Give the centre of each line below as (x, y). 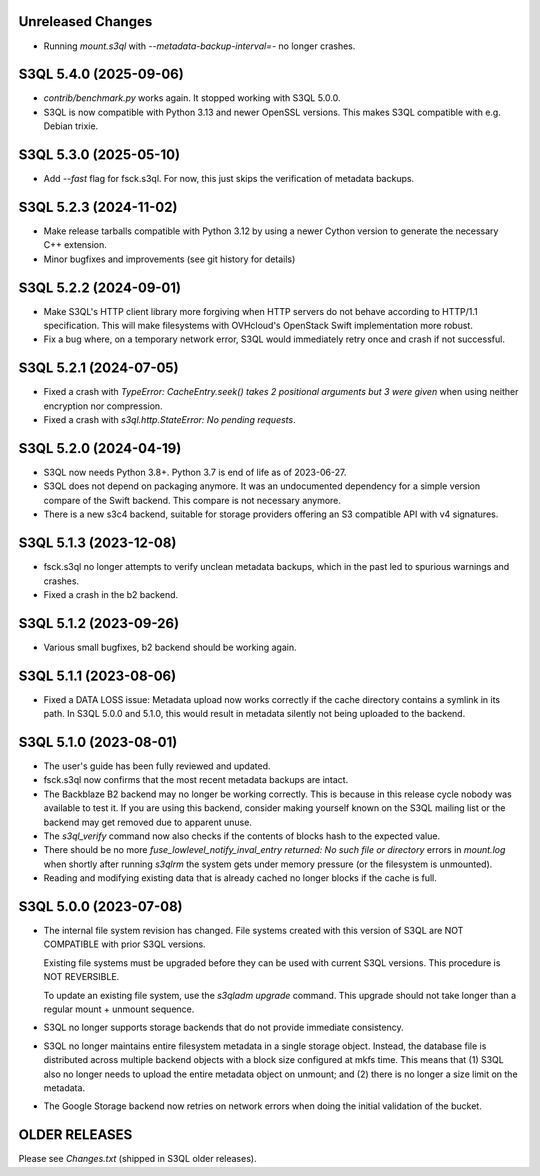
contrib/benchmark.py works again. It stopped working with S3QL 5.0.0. (192, 98)
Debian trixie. (71, 126)
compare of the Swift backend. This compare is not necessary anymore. (192, 500)
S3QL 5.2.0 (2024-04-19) (100, 448)
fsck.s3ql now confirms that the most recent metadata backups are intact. (196, 780)
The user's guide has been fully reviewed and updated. (157, 766)
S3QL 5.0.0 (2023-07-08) (100, 906)
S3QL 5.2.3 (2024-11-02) (98, 206)
